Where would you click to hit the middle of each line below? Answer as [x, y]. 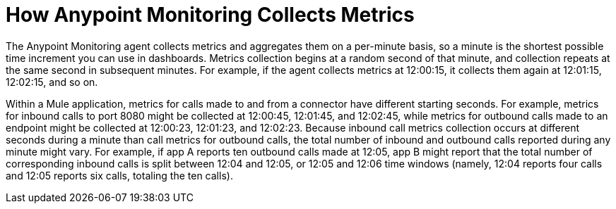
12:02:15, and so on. [52, 82]
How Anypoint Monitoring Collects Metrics [210, 15]
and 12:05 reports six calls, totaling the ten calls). [119, 175]
